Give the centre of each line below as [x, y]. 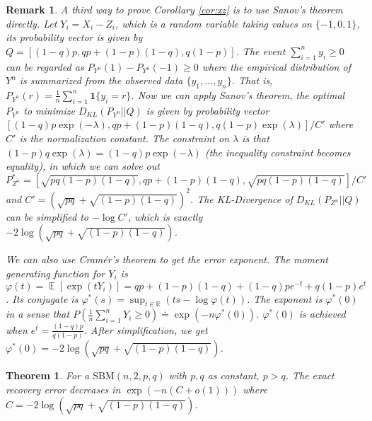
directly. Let [31, 23]
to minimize [49, 110]
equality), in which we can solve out [83, 166]
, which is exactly [165, 216]
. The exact [310, 375]
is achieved [322, 314]
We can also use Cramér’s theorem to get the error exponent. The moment [167, 259]
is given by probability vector [208, 110]
